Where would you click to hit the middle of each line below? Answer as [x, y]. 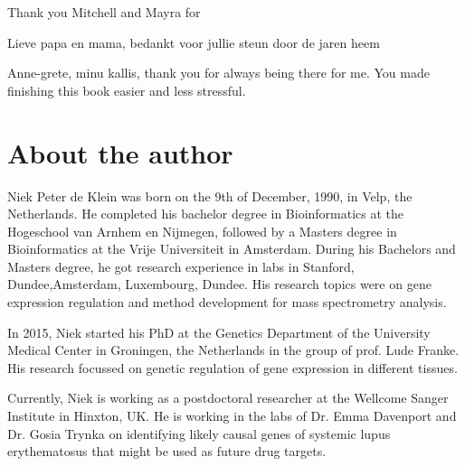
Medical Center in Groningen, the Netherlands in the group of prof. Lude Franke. [233, 350]
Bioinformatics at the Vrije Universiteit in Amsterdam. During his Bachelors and [232, 249]
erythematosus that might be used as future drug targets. [167, 451]
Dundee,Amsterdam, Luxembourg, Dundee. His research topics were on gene [219, 284]
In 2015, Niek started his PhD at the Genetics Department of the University [219, 332]
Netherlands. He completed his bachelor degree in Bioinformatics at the [206, 214]
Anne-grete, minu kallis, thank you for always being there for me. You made [218, 73]
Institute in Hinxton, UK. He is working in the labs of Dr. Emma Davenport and [232, 416]
